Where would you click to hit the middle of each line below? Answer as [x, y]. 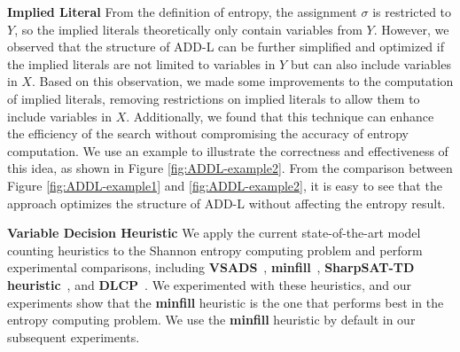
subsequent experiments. [74, 336]
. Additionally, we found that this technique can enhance [280, 116]
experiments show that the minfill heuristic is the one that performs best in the [226, 302]
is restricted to [412, 12]
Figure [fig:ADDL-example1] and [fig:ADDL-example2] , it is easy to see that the [225, 185]
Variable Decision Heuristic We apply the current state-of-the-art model [214, 233]
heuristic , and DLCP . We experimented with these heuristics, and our [210, 284]
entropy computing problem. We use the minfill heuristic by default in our [211, 320]
